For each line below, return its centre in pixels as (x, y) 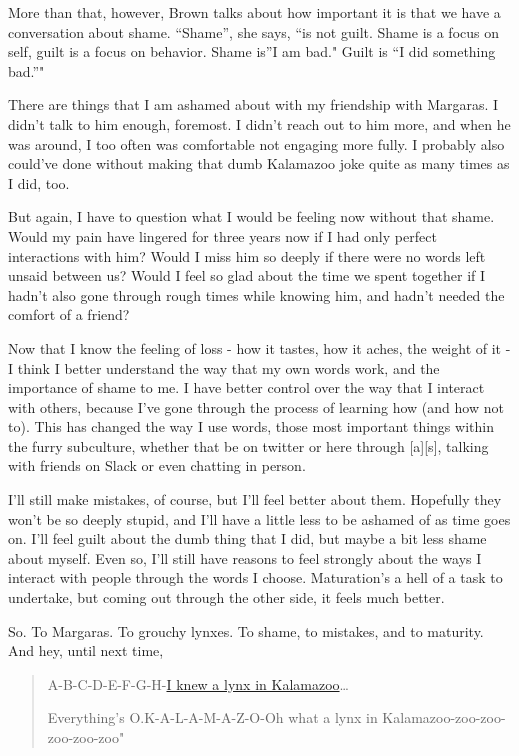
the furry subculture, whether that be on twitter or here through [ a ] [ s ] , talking (248, 445)
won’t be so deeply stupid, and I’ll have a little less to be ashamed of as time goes (259, 518)
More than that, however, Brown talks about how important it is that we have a (254, 12)
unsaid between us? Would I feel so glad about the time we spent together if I (247, 275)
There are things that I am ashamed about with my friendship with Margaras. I (253, 104)
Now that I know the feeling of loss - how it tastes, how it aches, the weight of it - (259, 347)
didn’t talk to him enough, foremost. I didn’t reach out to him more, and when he (259, 123)
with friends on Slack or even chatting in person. (157, 465)
